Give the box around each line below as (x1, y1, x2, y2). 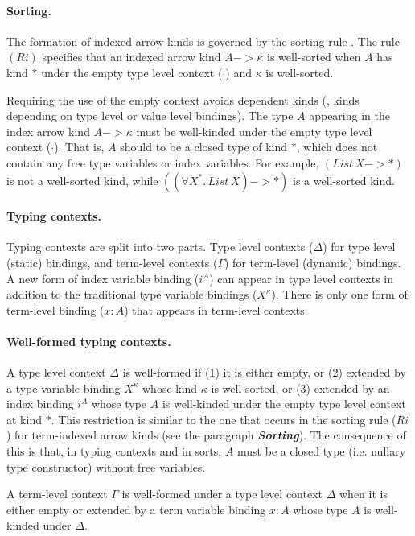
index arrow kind (6, 122, 90, 139)
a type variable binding (6, 379, 121, 396)
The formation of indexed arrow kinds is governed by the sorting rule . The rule (6, 32, 400, 49)
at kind (6, 410, 42, 427)
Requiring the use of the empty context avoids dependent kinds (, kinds (6, 91, 360, 108)
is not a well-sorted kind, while (6, 171, 158, 188)
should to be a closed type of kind (120, 138, 288, 155)
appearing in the (309, 107, 390, 124)
